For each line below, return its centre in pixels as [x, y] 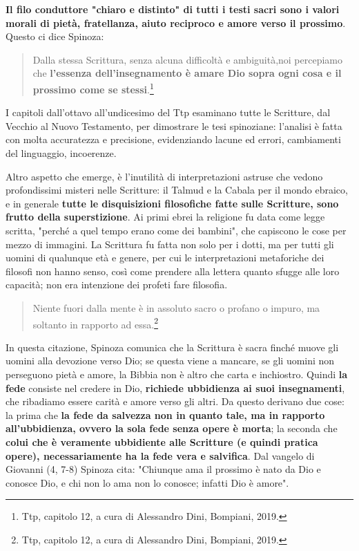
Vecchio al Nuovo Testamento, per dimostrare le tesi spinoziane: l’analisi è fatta [174, 125]
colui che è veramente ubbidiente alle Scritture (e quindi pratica [162, 441]
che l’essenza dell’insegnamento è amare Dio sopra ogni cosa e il [187, 73]
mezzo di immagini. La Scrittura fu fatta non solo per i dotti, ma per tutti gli [170, 244]
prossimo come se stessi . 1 [93, 88]
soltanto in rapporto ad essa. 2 [95, 323]
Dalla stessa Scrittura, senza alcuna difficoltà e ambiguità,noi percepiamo [188, 59]
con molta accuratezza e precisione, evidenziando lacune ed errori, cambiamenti [173, 139]
